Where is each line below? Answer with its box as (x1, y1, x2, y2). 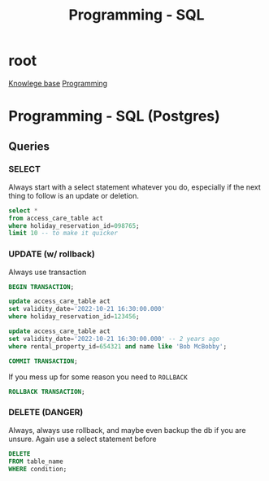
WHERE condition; (8, 465, 67, 473)
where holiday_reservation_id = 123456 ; (8, 313, 140, 321)
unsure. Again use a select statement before (8, 434, 157, 444)
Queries (8, 139, 50, 153)
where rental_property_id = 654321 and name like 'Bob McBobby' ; (8, 342, 228, 351)
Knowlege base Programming (8, 78, 108, 88)
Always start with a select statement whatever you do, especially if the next (8, 181, 262, 192)
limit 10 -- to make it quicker (8, 230, 118, 238)
